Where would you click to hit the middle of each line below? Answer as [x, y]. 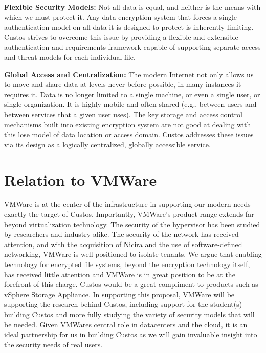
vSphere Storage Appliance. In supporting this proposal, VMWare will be [119, 294]
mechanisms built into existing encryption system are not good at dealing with [128, 124]
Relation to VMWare [81, 179]
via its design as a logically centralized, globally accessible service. [107, 144]
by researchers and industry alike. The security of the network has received [121, 234]
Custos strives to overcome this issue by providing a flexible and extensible [121, 37]
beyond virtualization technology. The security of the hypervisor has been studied [132, 224]
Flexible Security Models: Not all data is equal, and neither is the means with [132, 7]
